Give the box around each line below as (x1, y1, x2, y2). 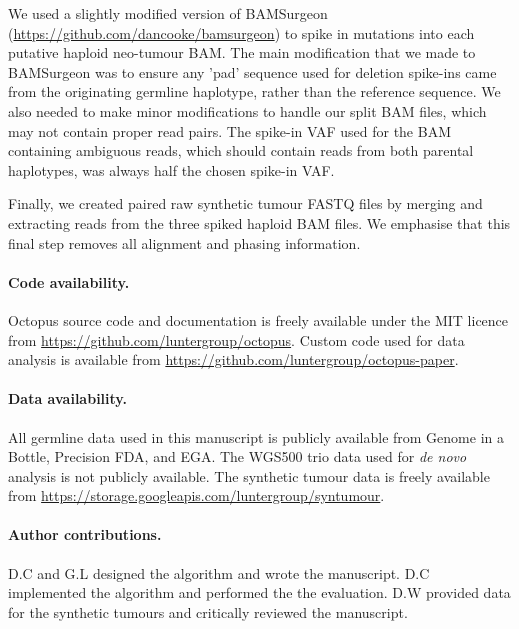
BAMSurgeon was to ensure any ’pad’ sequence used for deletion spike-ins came (8, 61, 497, 82)
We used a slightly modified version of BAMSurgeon (8, 3, 328, 23)
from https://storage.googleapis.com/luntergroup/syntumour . (8, 485, 385, 506)
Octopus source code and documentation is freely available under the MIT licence (8, 309, 509, 330)
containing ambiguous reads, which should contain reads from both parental (8, 140, 474, 161)
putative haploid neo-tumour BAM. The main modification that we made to (8, 42, 476, 63)
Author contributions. (8, 524, 162, 545)
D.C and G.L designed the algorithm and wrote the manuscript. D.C (8, 562, 430, 583)
